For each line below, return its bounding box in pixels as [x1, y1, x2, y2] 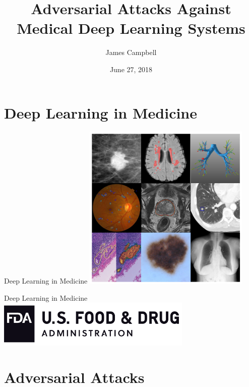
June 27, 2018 [109, 64, 153, 74]
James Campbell [105, 47, 157, 58]
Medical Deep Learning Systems [17, 18, 245, 38]
